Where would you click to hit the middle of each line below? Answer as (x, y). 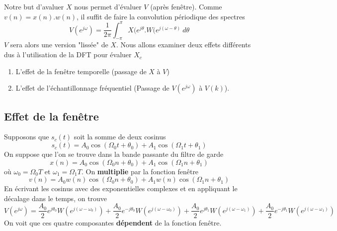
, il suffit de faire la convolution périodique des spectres (161, 16)
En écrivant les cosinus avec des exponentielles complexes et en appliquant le (121, 188)
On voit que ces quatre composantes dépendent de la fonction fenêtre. (113, 222)
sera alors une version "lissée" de (59, 45)
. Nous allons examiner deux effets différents (183, 45)
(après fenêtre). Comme (186, 6)
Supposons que (27, 137)
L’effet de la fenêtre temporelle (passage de (81, 71)
